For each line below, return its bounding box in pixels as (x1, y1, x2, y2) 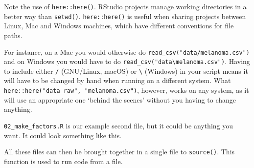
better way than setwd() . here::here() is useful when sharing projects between (4, 11, 246, 21)
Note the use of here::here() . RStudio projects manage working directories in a (4, 1, 247, 11)
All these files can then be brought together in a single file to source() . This (4, 147, 235, 157)
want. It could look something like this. (4, 130, 122, 140)
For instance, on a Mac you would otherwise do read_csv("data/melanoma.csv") (4, 46, 250, 57)
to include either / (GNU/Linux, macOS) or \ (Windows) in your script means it (4, 65, 248, 76)
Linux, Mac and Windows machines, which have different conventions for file (4, 21, 234, 31)
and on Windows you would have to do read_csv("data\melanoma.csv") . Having (4, 56, 250, 66)
